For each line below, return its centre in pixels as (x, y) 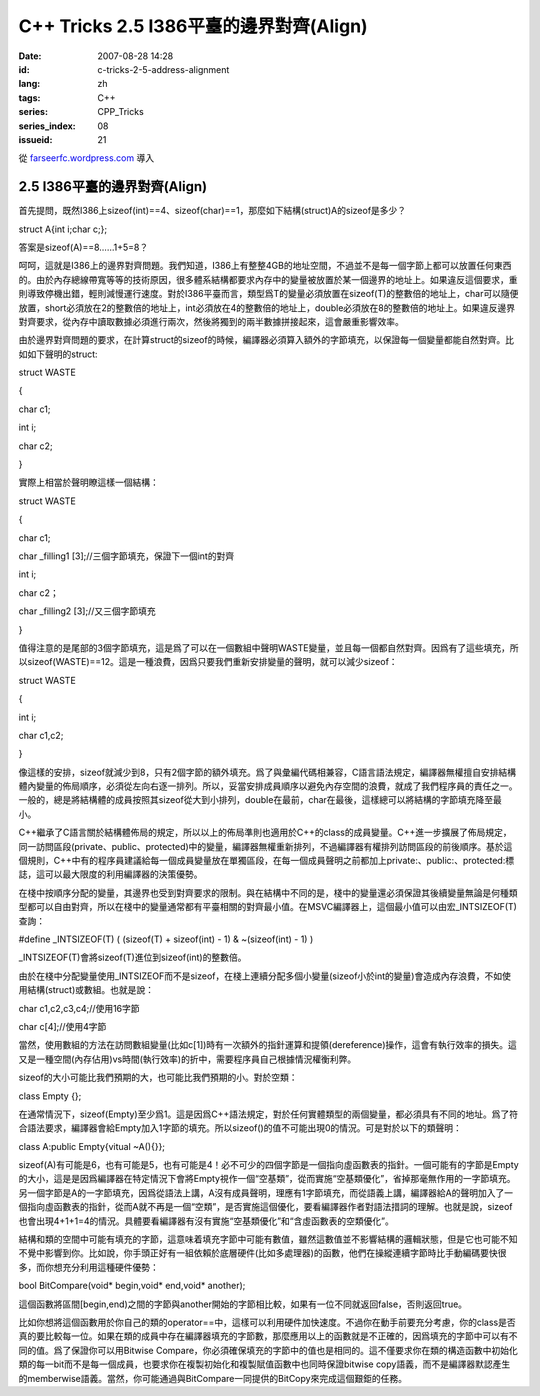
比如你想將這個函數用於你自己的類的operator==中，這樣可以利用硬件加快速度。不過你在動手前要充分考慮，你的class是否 (267, 1322)
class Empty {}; (50, 1096)
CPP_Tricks (120, 112)
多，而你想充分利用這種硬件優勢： (88, 1267)
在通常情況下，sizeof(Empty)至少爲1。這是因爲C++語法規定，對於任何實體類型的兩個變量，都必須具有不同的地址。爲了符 (268, 1114)
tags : (29, 97)
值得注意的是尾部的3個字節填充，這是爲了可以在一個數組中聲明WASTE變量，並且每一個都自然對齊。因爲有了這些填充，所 (268, 647)
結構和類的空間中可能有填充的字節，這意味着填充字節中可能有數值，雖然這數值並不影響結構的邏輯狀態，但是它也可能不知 (268, 1239)
